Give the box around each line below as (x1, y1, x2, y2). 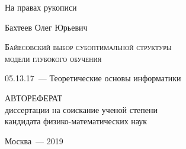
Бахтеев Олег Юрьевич (5, 21, 88, 33)
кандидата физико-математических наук (5, 115, 147, 127)
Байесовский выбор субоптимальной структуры (5, 41, 172, 53)
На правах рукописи (5, 1, 77, 13)
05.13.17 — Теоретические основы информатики (5, 72, 181, 84)
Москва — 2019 (5, 134, 63, 147)
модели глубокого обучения (5, 52, 102, 64)
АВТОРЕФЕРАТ (5, 91, 63, 104)
